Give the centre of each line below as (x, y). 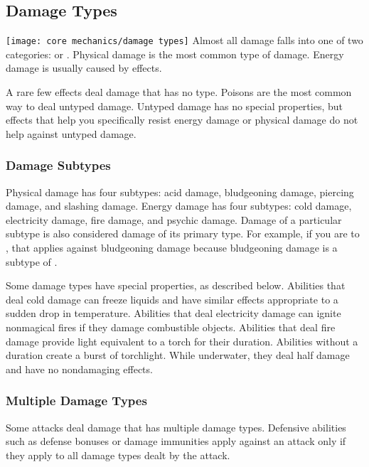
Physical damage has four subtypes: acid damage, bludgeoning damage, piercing (180, 192)
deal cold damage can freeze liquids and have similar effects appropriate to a (172, 299)
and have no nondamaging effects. (79, 369)
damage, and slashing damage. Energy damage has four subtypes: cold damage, (179, 206)
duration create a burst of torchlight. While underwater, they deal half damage (178, 355)
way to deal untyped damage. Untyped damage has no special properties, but (174, 106)
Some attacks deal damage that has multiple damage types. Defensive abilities (176, 427)
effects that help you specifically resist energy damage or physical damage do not (182, 120)
